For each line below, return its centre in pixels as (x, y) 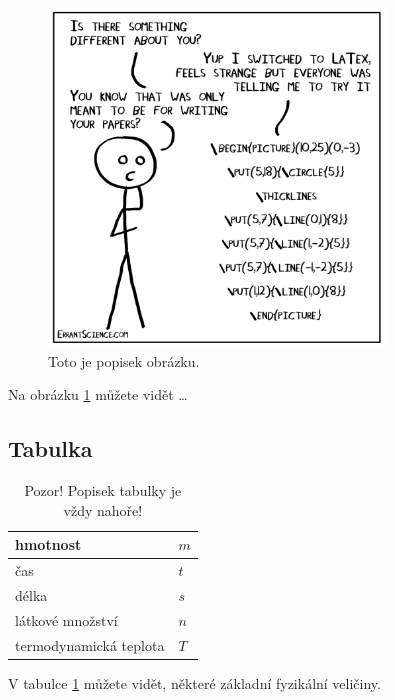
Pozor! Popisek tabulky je (103, 490)
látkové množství (66, 619)
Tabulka (50, 448)
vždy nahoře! (103, 509)
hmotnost (48, 544)
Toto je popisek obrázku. (124, 360)
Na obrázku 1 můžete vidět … (98, 394)
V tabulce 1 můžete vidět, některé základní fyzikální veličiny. (194, 682)
